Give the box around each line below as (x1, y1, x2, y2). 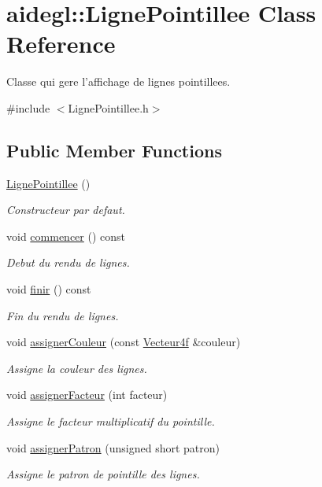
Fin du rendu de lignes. (6, 307, 119, 323)
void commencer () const (6, 227, 125, 244)
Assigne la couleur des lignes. (6, 360, 147, 376)
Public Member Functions (6, 138, 222, 162)
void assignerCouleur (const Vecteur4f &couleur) (6, 334, 241, 350)
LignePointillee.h (68, 99, 149, 116)
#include (6, 99, 50, 116)
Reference (6, 28, 116, 60)
